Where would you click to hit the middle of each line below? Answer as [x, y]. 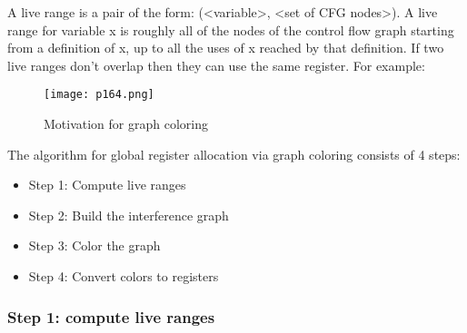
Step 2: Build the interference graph [129, 215]
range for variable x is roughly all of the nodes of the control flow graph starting [231, 29]
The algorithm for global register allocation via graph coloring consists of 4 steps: [234, 154]
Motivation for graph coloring [126, 124]
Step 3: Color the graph [94, 245]
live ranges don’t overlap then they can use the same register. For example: [216, 65]
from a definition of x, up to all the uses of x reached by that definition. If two [226, 48]
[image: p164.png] [99, 95]
